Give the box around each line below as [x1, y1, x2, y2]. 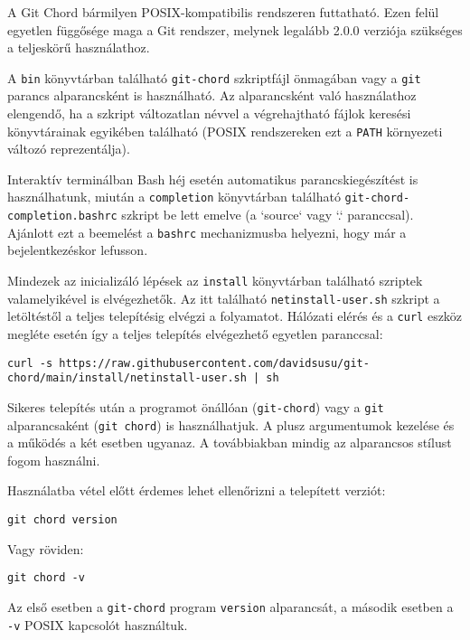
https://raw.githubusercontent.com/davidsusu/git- [59, 356, 370, 370]
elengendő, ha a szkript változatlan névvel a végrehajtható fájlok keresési [7, 104, 411, 123]
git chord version [7, 513, 117, 526]
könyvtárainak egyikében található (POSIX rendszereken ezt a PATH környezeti [7, 121, 443, 140]
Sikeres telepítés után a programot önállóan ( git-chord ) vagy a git [7, 397, 384, 416]
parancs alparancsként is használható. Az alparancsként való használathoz [7, 86, 417, 105]
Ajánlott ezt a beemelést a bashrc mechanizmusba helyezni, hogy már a [7, 222, 407, 241]
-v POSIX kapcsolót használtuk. [7, 615, 188, 634]
